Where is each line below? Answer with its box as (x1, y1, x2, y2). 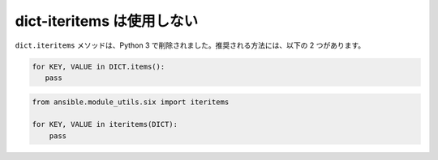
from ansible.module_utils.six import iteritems (32, 97, 230, 107)
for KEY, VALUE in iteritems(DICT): (32, 120, 178, 129)
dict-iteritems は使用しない (15, 12, 199, 30)
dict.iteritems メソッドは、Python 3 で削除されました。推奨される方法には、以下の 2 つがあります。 (15, 40, 366, 50)
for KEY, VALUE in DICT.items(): (32, 61, 165, 71)
